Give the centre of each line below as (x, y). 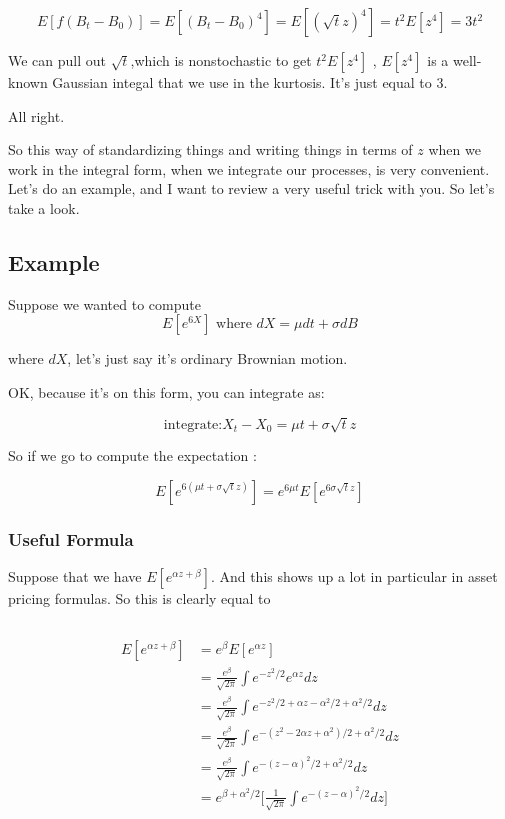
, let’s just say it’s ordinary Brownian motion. (207, 358)
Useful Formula (71, 538)
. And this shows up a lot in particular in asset (354, 575)
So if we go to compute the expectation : (132, 455)
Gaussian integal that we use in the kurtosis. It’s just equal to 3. (250, 82)
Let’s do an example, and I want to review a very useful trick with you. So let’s (251, 188)
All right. (36, 115)
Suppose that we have (75, 575)
